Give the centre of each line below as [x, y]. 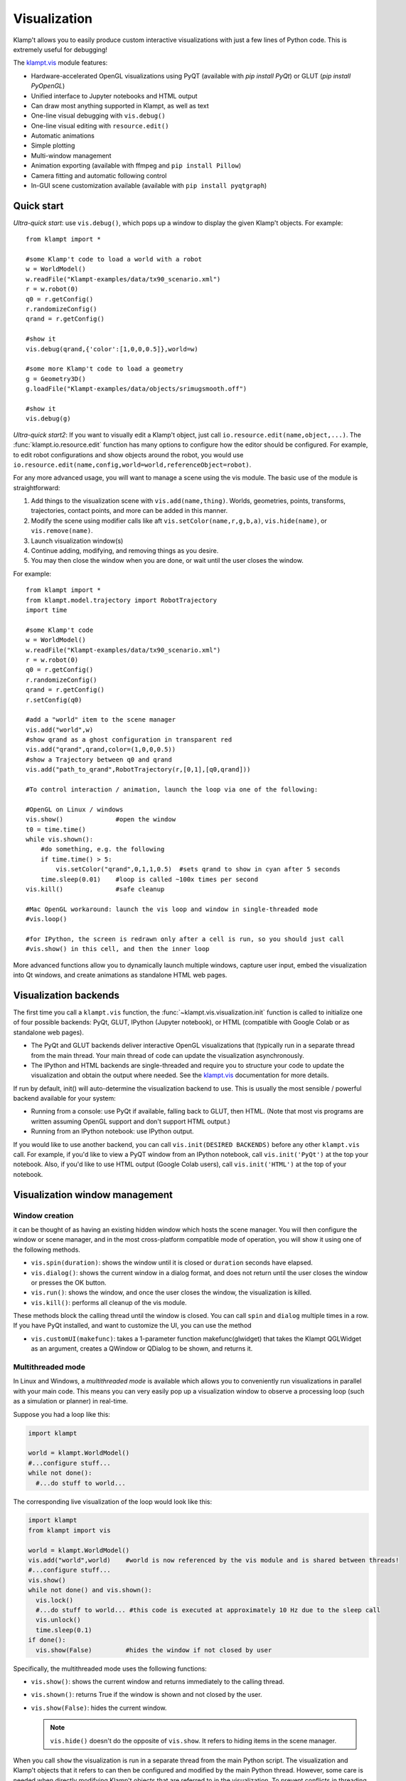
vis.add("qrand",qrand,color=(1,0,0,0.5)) [101, 749]
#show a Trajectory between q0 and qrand [99, 759]
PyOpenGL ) [48, 86]
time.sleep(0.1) [64, 1630]
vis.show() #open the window [101, 820]
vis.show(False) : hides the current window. [99, 1708]
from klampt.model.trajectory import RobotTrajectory [121, 600]
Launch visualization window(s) [77, 541]
